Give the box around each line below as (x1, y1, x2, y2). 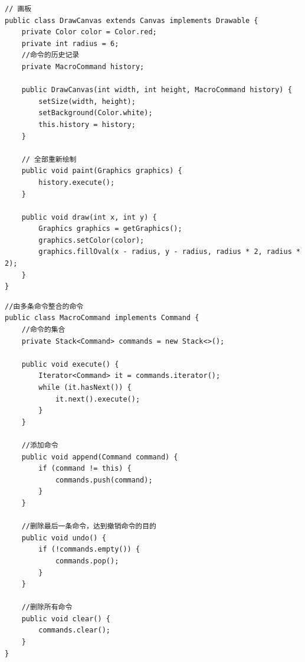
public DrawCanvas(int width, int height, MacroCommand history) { (21, 86, 292, 94)
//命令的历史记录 (21, 51, 80, 60)
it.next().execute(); (55, 394, 140, 403)
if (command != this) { (38, 464, 132, 473)
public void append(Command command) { (21, 452, 178, 461)
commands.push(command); (55, 475, 153, 484)
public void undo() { (21, 533, 106, 542)
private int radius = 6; (21, 39, 119, 48)
